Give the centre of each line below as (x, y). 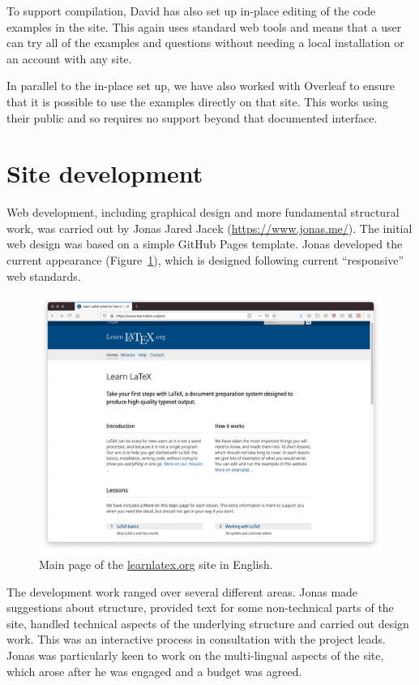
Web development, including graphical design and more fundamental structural (203, 212)
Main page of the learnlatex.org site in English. (156, 564)
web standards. (44, 276)
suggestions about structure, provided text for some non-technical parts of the (200, 607)
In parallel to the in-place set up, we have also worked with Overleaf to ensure (201, 86)
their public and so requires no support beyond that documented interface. (192, 117)
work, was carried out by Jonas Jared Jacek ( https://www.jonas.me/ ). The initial (209, 228)
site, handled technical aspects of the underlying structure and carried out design (208, 623)
